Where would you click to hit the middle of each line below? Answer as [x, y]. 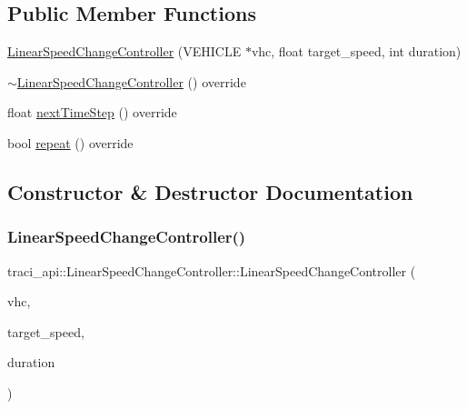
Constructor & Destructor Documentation [210, 191]
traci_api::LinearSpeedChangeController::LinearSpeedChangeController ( [212, 270]
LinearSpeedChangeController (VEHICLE [124, 51]
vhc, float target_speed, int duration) [356, 51]
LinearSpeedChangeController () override [131, 81]
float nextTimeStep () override [92, 112]
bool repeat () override [70, 142]
